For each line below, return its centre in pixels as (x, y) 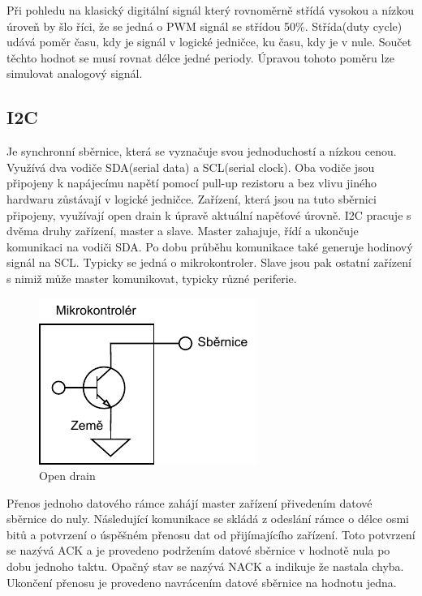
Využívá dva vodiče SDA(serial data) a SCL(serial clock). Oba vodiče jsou (191, 167)
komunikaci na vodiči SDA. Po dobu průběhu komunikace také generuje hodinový (210, 246)
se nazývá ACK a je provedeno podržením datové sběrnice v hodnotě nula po (198, 550)
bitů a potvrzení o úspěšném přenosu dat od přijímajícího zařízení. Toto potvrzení (211, 534)
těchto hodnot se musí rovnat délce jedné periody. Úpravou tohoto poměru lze (200, 57)
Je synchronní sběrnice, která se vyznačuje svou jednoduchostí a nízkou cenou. (202, 151)
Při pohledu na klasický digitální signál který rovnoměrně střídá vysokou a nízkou (211, 10)
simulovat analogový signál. (75, 73)
